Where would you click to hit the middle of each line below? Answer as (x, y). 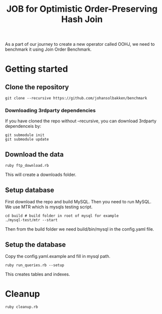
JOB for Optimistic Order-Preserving (82, 9)
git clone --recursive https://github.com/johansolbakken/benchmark (76, 98)
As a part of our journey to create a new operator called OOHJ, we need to (80, 44)
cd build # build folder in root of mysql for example (62, 216)
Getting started (37, 69)
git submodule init (25, 135)
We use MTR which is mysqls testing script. (49, 207)
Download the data (34, 154)
